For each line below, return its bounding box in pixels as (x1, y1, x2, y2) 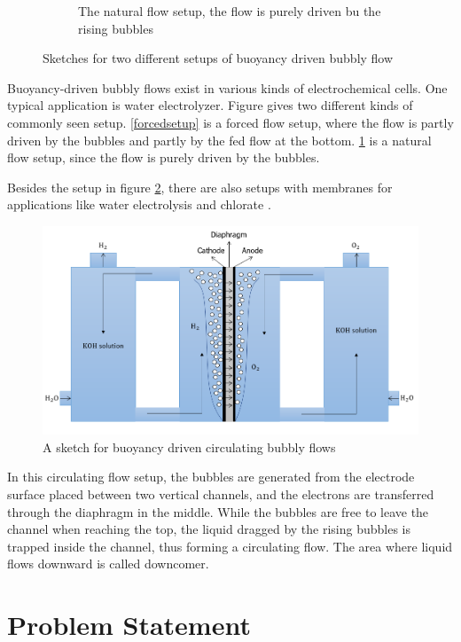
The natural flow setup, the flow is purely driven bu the (78, 2, 381, 20)
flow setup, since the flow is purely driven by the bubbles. (7, 148, 320, 167)
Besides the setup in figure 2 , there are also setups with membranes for (7, 177, 393, 196)
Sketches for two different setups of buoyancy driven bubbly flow (43, 49, 394, 67)
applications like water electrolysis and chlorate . (7, 195, 271, 214)
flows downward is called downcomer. (7, 554, 209, 573)
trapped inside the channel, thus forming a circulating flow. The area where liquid (7, 536, 453, 555)
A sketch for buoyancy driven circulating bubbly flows (43, 437, 336, 456)
